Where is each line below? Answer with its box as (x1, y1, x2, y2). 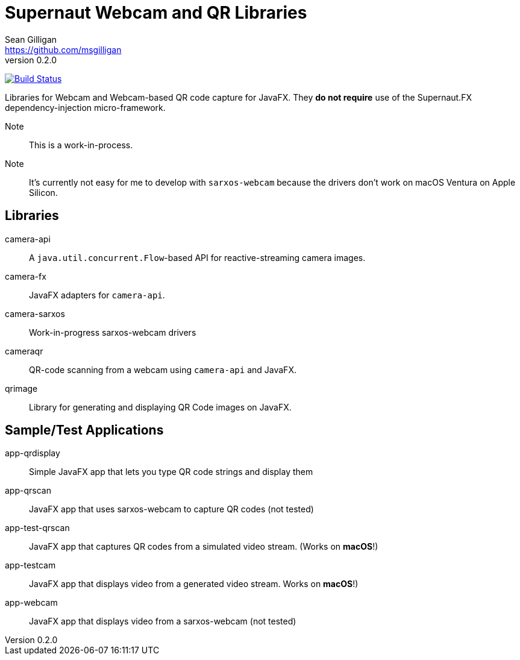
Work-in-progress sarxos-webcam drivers (29, 327, 196, 338)
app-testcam (5, 560, 56, 571)
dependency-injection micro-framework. (5, 102, 166, 113)
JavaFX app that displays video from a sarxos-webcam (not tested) (29, 616, 296, 627)
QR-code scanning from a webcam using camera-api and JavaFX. (29, 364, 296, 375)
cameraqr (5, 345, 43, 356)
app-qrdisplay (5, 448, 60, 459)
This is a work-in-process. (29, 139, 133, 150)
